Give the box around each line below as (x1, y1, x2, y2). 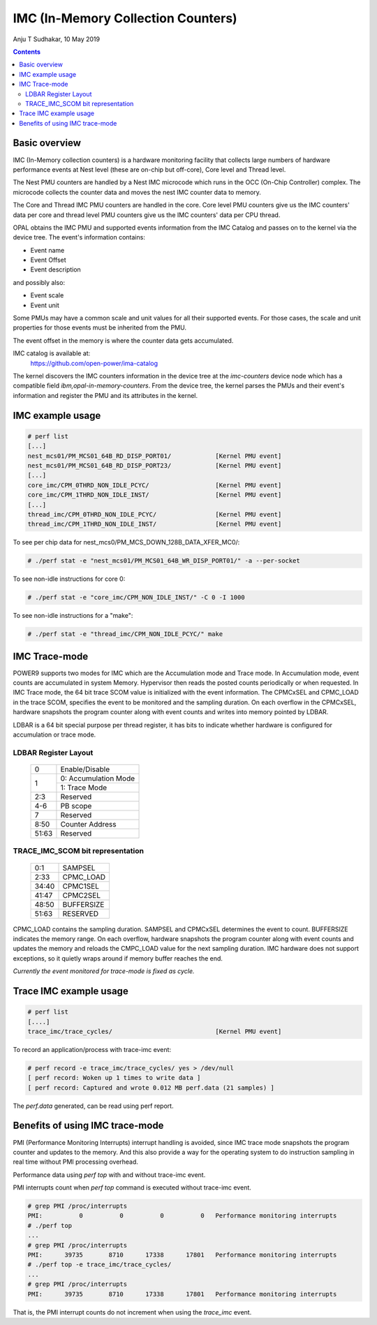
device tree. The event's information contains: (13, 233, 146, 242)
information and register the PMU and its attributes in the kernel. (13, 391, 198, 399)
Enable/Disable (60, 764, 110, 774)
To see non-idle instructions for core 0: (13, 575, 126, 583)
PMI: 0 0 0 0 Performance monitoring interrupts (27, 1212, 337, 1220)
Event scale (30, 291, 64, 299)
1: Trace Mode (60, 783, 108, 792)
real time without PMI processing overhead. (13, 1157, 139, 1166)
